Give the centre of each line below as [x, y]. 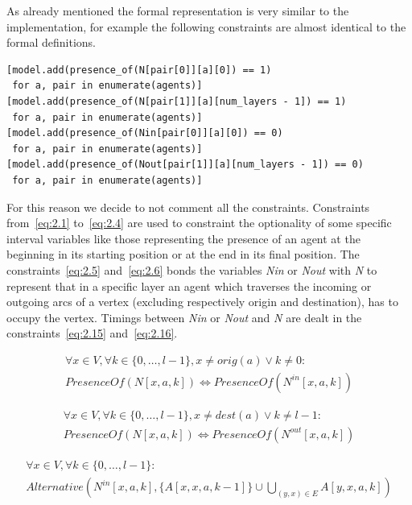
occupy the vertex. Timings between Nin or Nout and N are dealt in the [184, 317]
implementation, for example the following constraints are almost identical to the [206, 26]
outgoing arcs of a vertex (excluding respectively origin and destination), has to [202, 302]
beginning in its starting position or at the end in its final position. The [183, 254]
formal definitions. [51, 42]
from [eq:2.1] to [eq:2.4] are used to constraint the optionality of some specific [199, 223]
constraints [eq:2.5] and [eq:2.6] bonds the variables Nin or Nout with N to [192, 269]
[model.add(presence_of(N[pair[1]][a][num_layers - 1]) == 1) [177, 101]
